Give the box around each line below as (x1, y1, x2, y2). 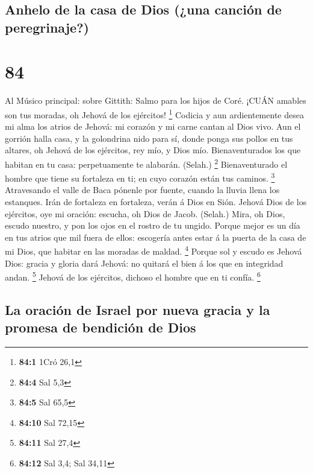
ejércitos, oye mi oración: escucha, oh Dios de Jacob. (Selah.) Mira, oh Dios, (5, 207, 285, 220)
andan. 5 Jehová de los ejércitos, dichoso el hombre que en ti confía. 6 (5, 269, 261, 283)
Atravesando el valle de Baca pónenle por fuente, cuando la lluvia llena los (5, 183, 280, 196)
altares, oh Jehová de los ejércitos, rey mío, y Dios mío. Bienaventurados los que (5, 144, 301, 156)
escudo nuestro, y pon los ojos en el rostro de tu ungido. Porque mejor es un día (5, 219, 300, 232)
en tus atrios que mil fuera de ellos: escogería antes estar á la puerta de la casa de (5, 230, 306, 243)
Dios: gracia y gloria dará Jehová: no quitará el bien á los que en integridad (5, 256, 284, 269)
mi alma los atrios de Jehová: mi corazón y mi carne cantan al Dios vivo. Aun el (5, 120, 301, 133)
